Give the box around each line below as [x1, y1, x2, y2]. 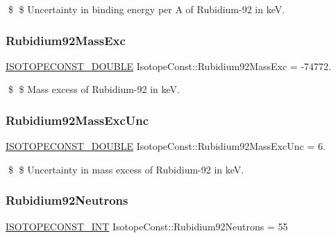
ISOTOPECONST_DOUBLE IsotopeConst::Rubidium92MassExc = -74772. [6, 58, 331, 73]
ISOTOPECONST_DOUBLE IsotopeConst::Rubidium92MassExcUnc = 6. [6, 139, 326, 153]
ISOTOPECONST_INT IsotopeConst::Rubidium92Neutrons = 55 [6, 219, 288, 233]
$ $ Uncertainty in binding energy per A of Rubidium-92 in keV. [8, 2, 285, 16]
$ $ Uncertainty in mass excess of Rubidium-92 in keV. [8, 162, 244, 176]
